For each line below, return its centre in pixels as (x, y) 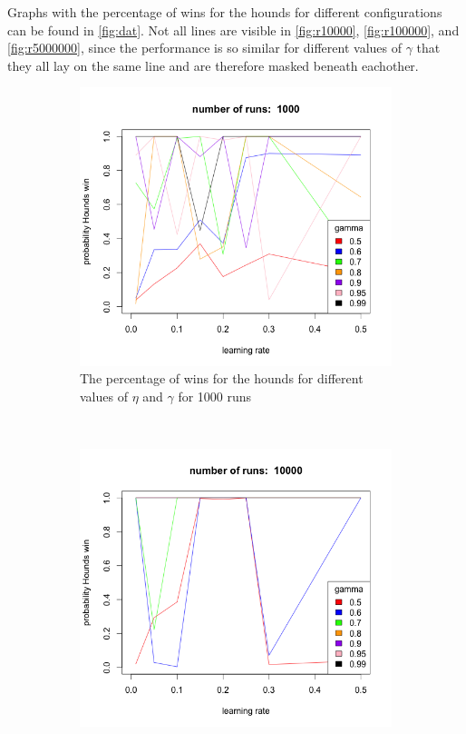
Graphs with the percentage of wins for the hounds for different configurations (225, 12)
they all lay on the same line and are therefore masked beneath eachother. (213, 65)
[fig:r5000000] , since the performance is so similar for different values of (204, 48)
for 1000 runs (215, 396)
